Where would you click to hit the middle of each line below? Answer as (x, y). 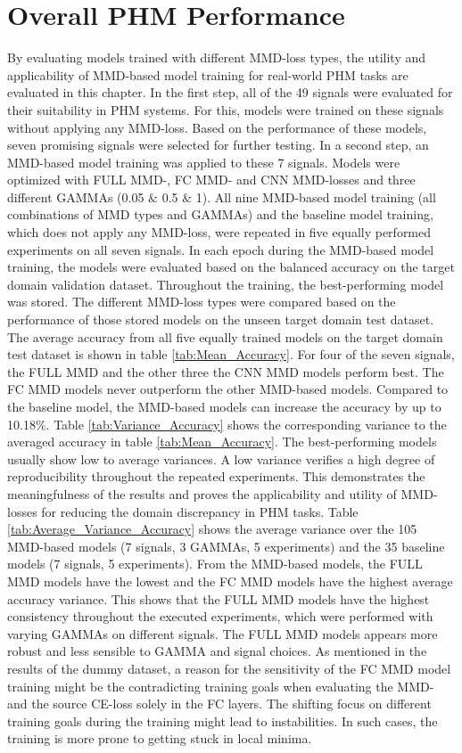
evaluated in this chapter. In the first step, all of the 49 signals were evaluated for (230, 92)
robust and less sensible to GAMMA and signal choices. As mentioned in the (217, 651)
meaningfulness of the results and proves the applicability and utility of (202, 493)
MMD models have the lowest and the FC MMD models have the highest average (230, 581)
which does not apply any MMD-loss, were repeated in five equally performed (219, 232)
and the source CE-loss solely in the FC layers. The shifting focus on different (219, 704)
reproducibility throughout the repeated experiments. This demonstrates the (216, 476)
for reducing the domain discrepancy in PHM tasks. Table (200, 511)
